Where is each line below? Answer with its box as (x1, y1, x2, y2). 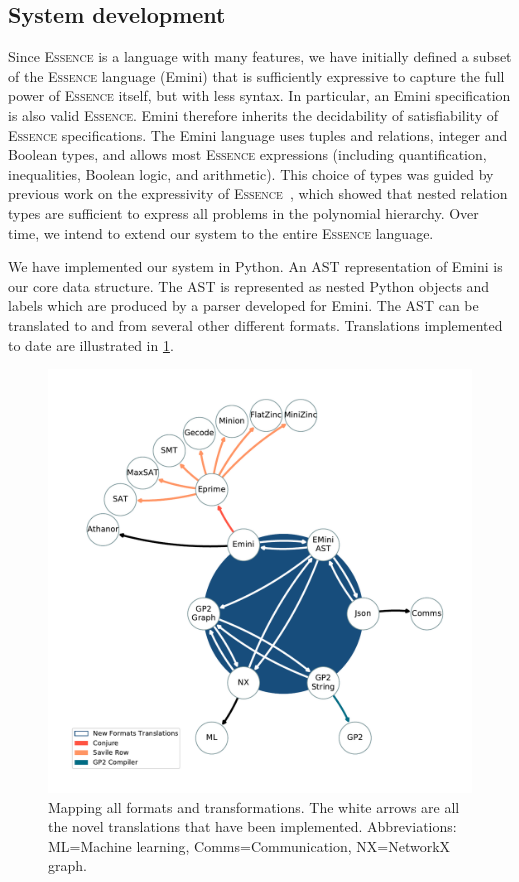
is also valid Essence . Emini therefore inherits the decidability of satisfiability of (8, 104, 498, 125)
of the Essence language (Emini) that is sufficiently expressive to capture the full (8, 65, 505, 86)
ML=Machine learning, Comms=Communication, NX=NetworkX (48, 835, 451, 856)
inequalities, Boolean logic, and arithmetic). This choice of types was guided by (8, 163, 494, 184)
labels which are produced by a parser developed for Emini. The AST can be (8, 295, 479, 316)
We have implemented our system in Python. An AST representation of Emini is (8, 256, 503, 277)
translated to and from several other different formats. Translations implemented (8, 314, 503, 335)
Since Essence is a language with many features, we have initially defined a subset (8, 46, 512, 67)
